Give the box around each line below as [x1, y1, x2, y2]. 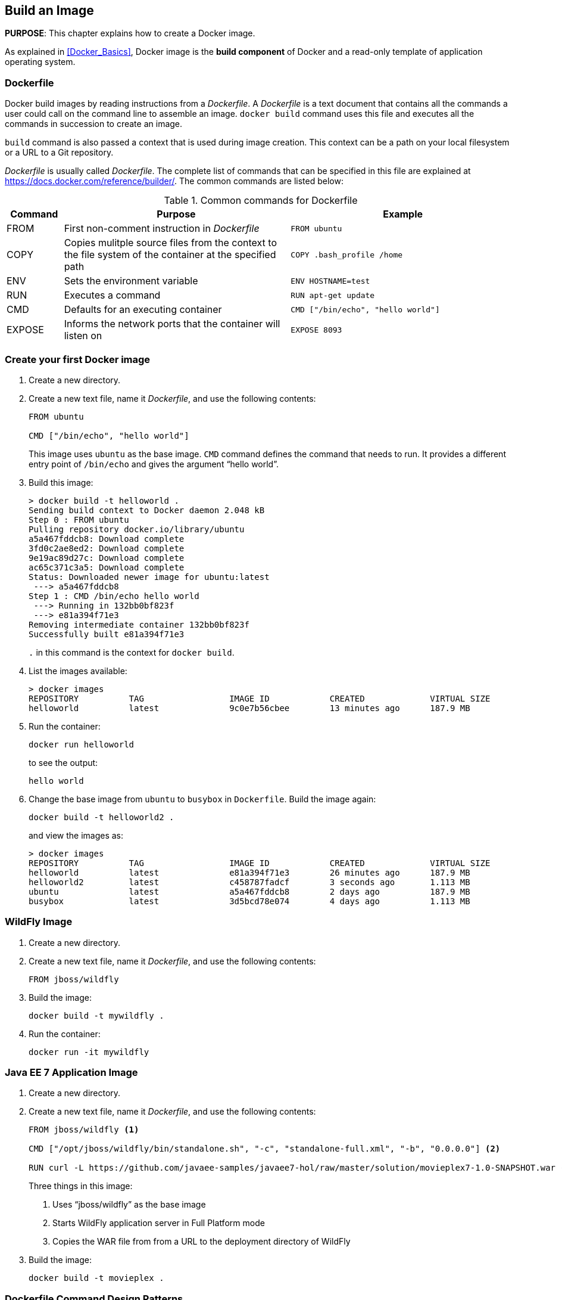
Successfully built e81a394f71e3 [29, 629, 185, 639]
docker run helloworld [29, 739, 135, 749]
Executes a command [64, 289, 161, 302]
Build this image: [29, 477, 93, 488]
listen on [64, 330, 102, 342]
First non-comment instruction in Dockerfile [64, 222, 260, 235]
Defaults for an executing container [64, 303, 222, 316]
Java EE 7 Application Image [5, 1066, 138, 1079]
